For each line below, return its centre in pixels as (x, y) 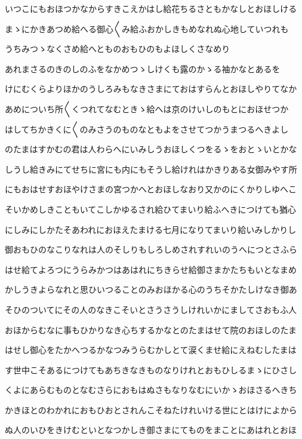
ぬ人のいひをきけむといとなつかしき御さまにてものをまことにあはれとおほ (151, 430)
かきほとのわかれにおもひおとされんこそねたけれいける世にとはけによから (151, 409)
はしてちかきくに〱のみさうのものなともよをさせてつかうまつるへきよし (147, 129)
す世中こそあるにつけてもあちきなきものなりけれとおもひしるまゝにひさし (151, 369)
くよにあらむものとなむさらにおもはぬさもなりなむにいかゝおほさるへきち (151, 390)
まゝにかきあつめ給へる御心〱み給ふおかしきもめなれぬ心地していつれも (147, 28)
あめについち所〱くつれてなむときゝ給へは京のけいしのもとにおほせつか (147, 108)
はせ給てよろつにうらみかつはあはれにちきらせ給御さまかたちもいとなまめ (151, 269)
